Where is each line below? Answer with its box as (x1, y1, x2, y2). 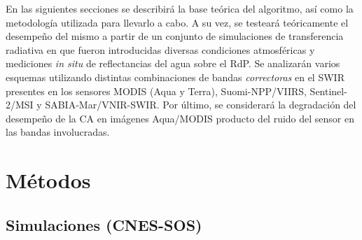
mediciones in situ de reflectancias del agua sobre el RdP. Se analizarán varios (6, 56, 340, 71)
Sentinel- (309, 83, 347, 98)
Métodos (6, 166, 91, 195)
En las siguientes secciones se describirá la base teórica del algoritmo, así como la (6, 1, 354, 15)
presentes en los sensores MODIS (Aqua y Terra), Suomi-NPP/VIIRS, (6, 83, 307, 98)
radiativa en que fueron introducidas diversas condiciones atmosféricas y (6, 42, 315, 57)
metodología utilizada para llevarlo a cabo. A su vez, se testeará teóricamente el (6, 15, 349, 29)
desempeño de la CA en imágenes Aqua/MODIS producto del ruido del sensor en (6, 111, 354, 125)
